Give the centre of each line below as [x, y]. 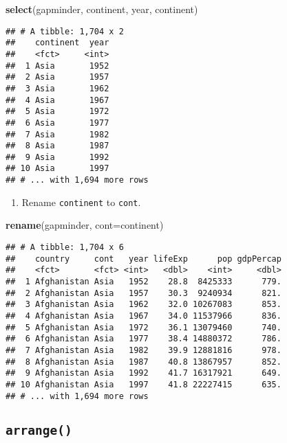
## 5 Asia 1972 [57, 112]
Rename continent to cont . [81, 202]
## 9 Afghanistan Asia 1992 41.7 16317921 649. [143, 373]
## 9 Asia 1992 [57, 157]
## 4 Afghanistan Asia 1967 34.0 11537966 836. [143, 316]
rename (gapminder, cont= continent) [85, 225]
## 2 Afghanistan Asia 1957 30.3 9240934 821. [143, 293]
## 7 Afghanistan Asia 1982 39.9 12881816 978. [143, 350]
